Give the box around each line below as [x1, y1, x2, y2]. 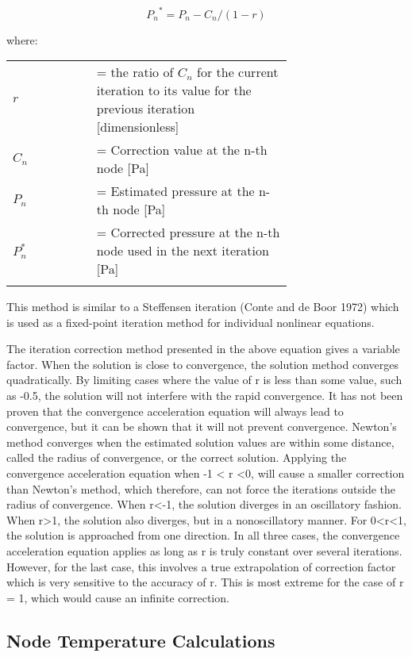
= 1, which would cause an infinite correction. [6, 589, 229, 605]
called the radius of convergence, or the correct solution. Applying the [6, 449, 347, 466]
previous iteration [96, 99, 195, 118]
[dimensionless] [96, 117, 179, 136]
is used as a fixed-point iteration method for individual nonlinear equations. [6, 313, 375, 330]
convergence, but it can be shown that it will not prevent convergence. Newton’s [6, 418, 397, 435]
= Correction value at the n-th [96, 140, 268, 159]
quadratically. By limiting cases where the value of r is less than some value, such [6, 371, 402, 388]
